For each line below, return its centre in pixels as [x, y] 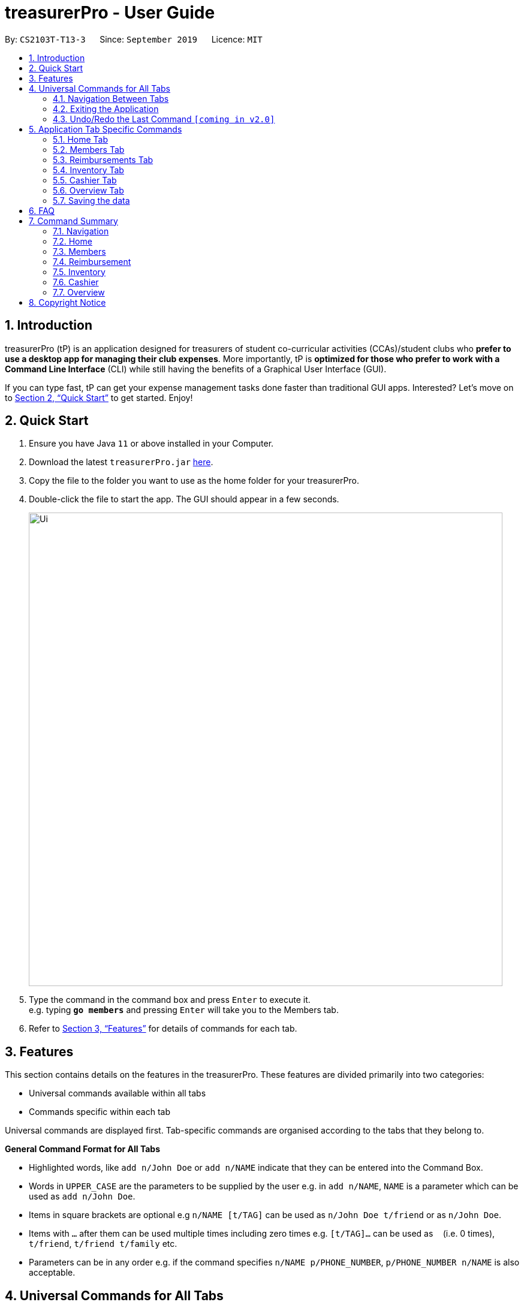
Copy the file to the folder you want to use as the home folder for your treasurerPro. [194, 481]
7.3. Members [79, 251]
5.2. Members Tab [89, 149]
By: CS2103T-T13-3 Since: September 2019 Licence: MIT [134, 39]
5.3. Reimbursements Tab [103, 159]
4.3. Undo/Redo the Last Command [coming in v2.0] [164, 119]
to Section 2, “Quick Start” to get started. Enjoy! [99, 397]
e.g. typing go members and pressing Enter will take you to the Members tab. [184, 1010]
